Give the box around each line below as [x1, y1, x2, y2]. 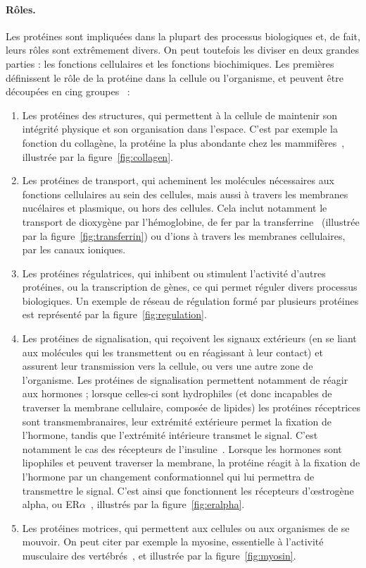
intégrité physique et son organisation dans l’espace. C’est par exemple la [22, 121, 338, 136]
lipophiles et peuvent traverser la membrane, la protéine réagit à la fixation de [22, 455, 360, 470]
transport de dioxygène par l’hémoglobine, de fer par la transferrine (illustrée [22, 214, 360, 229]
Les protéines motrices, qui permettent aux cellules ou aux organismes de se [22, 520, 350, 535]
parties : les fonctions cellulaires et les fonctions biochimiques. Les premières [6, 56, 334, 71]
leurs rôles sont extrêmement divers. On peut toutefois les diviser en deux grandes [6, 42, 360, 57]
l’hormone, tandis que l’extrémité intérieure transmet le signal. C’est [22, 428, 318, 442]
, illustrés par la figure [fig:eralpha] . [91, 497, 245, 512]
